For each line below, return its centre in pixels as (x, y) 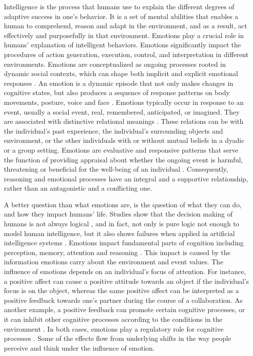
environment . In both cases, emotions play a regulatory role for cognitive (114, 328)
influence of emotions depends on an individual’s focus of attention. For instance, (125, 271)
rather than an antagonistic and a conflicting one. (78, 188)
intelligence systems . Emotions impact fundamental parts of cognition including (124, 243)
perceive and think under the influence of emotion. (79, 347)
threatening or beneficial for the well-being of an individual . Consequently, (116, 169)
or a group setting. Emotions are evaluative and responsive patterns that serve (121, 149)
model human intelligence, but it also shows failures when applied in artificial (119, 233)
